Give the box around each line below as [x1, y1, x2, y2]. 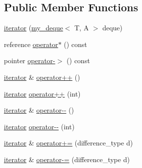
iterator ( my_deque [4, 23, 63, 33]
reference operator [4, 39, 58, 49]
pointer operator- [4, 55, 55, 66]
